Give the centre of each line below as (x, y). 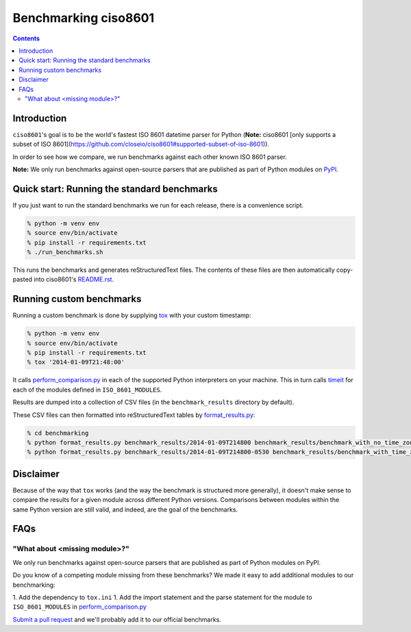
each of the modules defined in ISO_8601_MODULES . (87, 390)
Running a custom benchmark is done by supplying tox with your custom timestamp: (132, 316)
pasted (23, 279)
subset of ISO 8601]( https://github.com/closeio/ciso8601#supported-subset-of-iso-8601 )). (141, 144)
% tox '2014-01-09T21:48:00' (76, 362)
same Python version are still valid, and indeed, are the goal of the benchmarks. (125, 509)
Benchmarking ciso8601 (84, 18)
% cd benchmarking (58, 433)
